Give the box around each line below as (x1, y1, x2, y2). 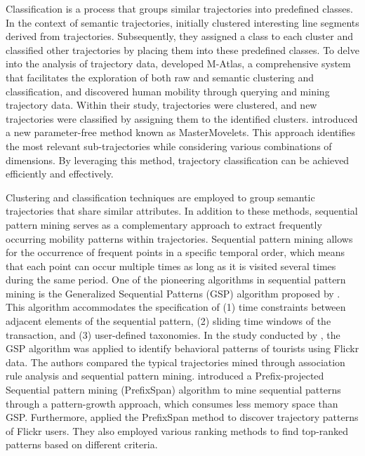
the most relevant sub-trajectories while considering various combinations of (6, 138, 332, 153)
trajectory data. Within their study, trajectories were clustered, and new (6, 98, 317, 112)
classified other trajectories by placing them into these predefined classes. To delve (6, 42, 359, 57)
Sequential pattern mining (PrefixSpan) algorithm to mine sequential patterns (6, 382, 341, 397)
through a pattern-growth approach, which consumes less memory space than (6, 396, 338, 410)
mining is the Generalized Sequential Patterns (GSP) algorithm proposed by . (6, 286, 340, 300)
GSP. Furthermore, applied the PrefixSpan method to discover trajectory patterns (6, 410, 359, 424)
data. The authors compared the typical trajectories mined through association (6, 354, 345, 369)
